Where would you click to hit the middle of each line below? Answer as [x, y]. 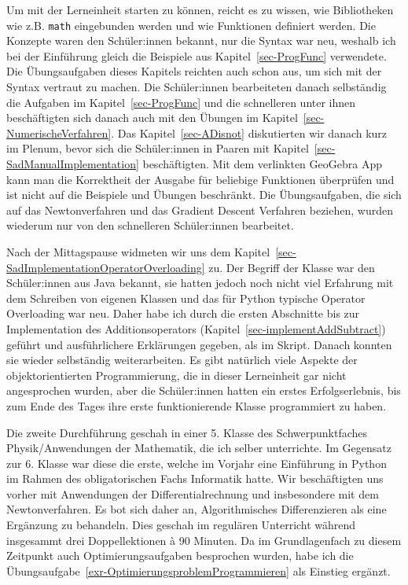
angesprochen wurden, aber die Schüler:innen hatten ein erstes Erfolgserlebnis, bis [204, 390]
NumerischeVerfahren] [59, 132]
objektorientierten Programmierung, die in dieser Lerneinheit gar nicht [176, 375]
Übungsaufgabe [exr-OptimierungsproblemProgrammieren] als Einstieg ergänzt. [198, 570]
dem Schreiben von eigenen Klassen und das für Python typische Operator [186, 298]
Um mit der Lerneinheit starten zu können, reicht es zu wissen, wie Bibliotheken [200, 9]
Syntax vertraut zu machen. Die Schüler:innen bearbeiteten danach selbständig [197, 87]
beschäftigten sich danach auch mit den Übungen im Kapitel [152, 118]
